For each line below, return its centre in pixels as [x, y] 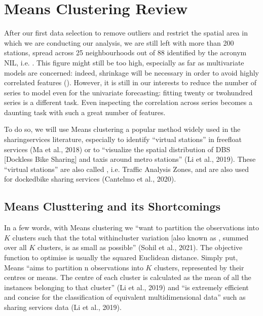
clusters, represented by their [199, 267]
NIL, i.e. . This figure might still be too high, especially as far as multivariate [124, 62]
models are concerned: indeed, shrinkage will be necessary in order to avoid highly [131, 72]
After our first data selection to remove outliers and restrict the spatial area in [126, 33]
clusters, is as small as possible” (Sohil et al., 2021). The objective [140, 247]
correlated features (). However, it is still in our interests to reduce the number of [130, 82]
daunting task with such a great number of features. [85, 112]
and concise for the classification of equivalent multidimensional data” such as [125, 297]
